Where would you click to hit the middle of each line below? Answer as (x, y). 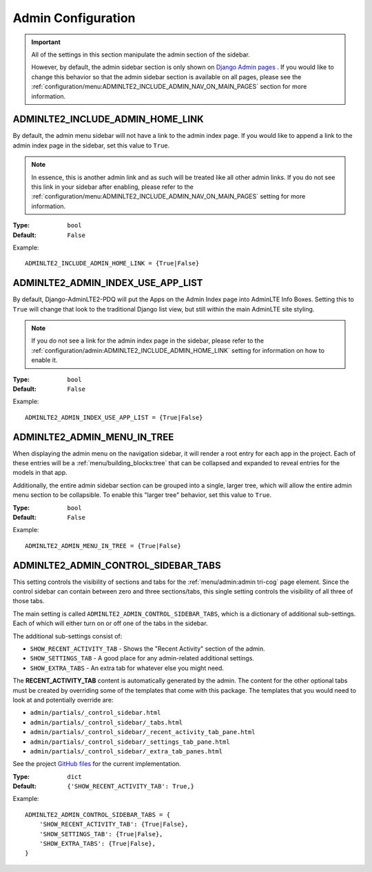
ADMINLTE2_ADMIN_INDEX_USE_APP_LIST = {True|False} (114, 417)
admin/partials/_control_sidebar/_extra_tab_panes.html (126, 751)
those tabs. (29, 601)
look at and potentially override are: (63, 700)
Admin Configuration (74, 18)
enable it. (44, 360)
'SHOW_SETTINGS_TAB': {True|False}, (101, 834)
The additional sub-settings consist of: (68, 636)
